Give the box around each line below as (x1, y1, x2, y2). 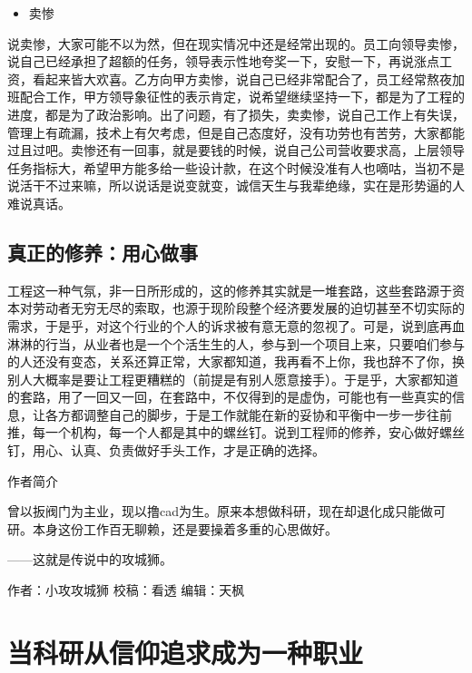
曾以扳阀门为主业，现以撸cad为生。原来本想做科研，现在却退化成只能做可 (7, 502, 446, 521)
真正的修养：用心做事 (7, 238, 198, 266)
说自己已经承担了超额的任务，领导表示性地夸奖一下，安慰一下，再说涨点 (7, 52, 439, 71)
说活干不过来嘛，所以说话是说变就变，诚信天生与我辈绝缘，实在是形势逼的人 (7, 176, 465, 195)
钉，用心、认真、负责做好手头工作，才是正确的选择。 (7, 441, 325, 460)
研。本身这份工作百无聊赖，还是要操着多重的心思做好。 (7, 519, 338, 538)
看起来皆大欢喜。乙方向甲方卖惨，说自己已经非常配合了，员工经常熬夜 (32, 69, 452, 88)
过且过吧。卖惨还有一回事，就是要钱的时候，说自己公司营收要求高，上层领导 (7, 141, 465, 160)
